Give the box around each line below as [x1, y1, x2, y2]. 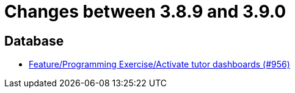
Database [4, 33, 64, 49]
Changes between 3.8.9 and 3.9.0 [4, 1, 286, 22]
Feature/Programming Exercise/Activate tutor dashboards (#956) [29, 59, 290, 70]
